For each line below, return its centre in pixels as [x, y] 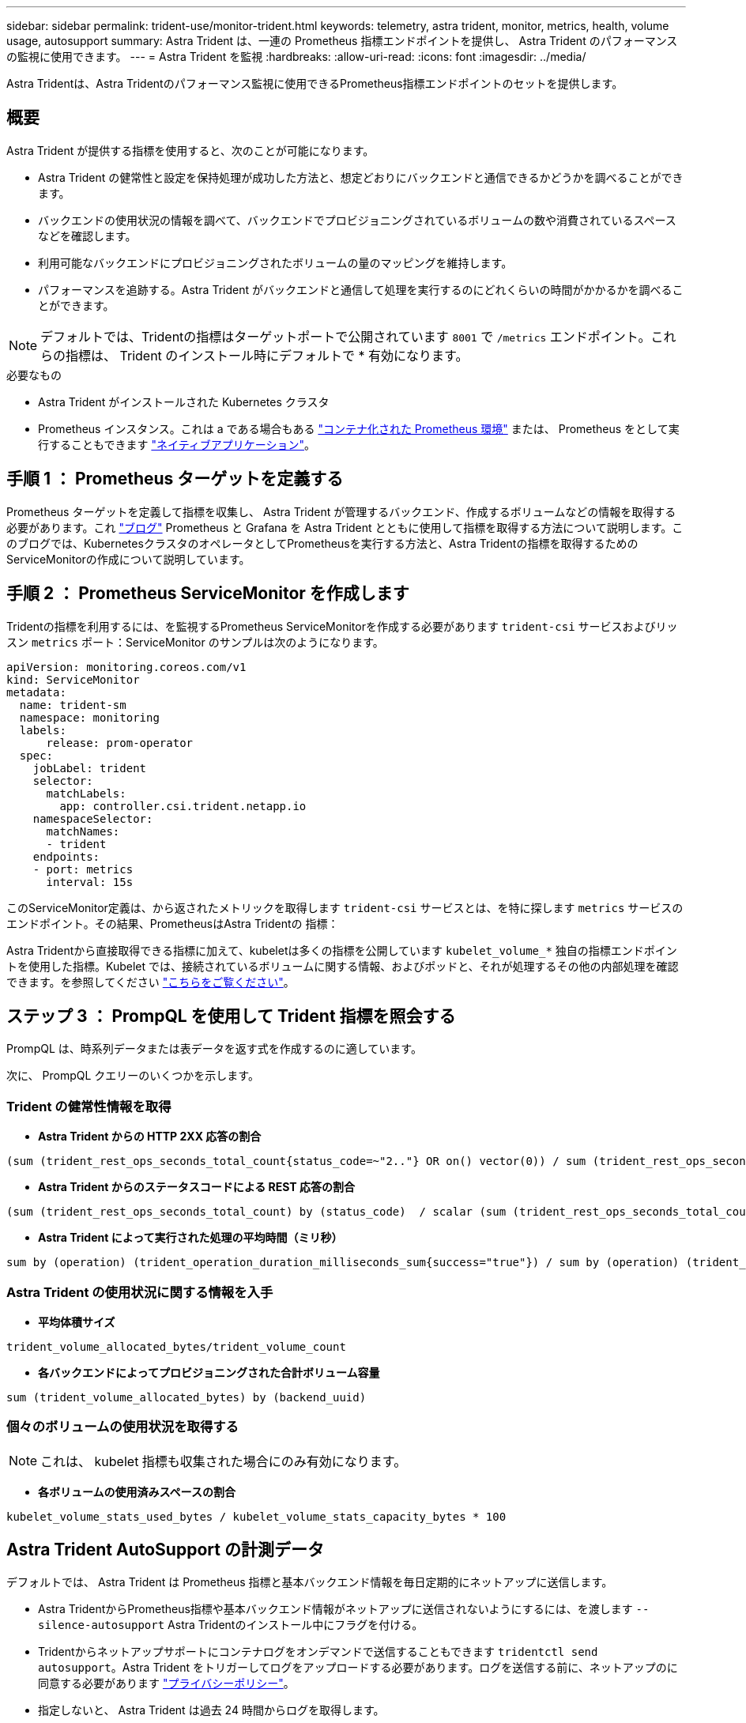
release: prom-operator [120, 743]
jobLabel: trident [90, 768]
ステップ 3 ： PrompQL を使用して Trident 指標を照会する [231, 1016]
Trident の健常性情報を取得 [89, 1106]
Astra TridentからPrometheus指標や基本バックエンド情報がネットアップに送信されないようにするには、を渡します [335, 1609]
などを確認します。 [87, 236]
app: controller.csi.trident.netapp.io [183, 806]
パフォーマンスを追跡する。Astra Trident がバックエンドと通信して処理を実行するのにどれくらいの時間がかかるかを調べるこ [361, 289]
